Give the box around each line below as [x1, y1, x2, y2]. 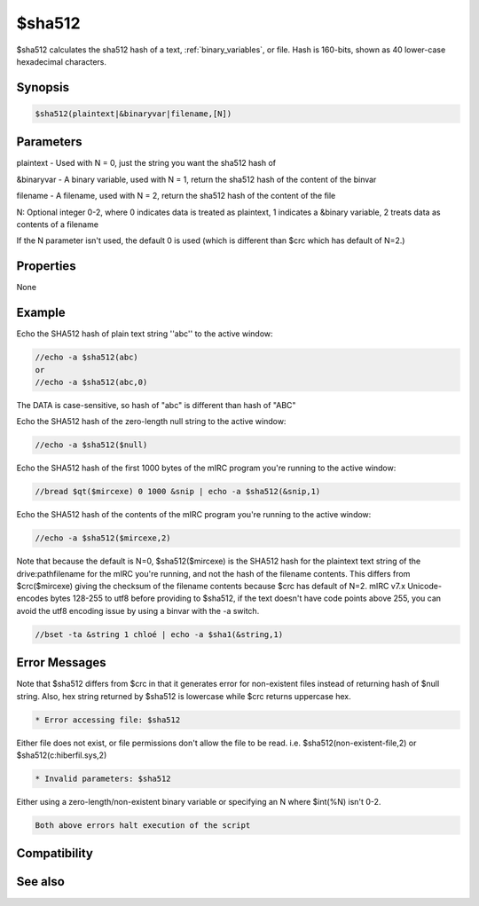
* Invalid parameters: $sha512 [35, 774, 172, 784]
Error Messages [16, 655, 106, 670]
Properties [16, 258, 76, 274]
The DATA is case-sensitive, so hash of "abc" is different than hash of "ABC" [16, 399, 296, 410]
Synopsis [16, 80, 70, 95]
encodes [16, 593, 49, 603]
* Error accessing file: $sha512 [35, 714, 181, 725]
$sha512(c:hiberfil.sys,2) [16, 750, 107, 760]
